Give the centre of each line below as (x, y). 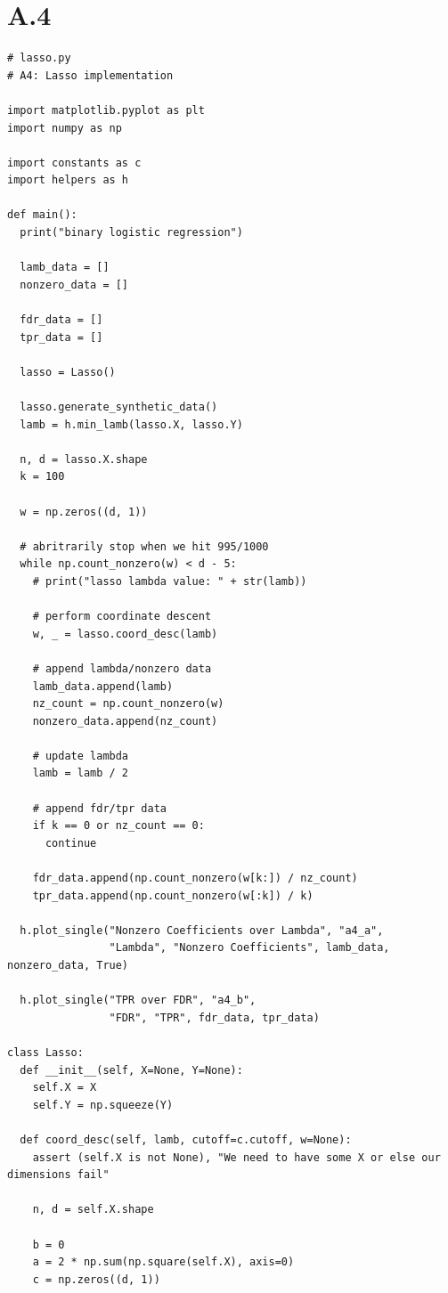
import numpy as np (65, 128)
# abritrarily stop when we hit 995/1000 (144, 546)
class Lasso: (45, 1052)
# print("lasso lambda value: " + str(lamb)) (170, 581)
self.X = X (65, 1088)
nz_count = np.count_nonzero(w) (128, 704)
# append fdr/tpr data (99, 808)
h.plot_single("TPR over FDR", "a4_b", (138, 1000)
